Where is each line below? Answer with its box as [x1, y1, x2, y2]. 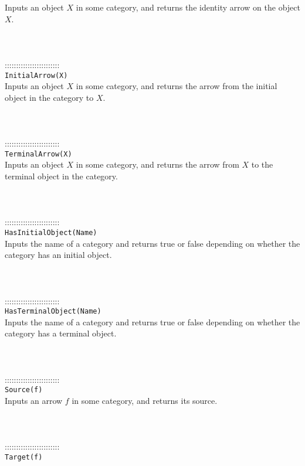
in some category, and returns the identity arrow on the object [76, 1, 300, 13]
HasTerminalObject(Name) [5, 307, 101, 316]
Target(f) [5, 453, 43, 462]
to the [251, 158, 273, 171]
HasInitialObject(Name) [5, 229, 97, 237]
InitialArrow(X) [5, 71, 68, 80]
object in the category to [5, 91, 94, 103]
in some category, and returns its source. [72, 394, 218, 407]
